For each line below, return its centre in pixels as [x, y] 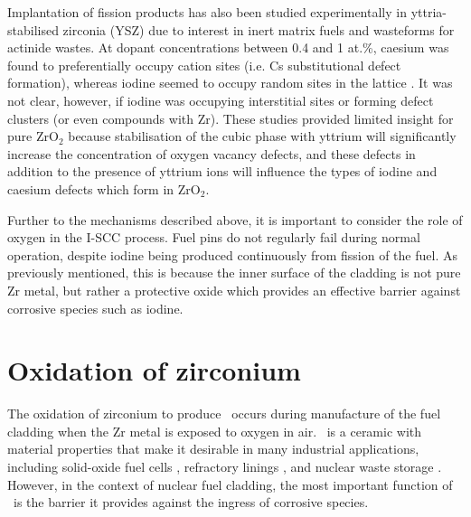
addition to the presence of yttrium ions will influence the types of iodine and [222, 171]
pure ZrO [33, 136]
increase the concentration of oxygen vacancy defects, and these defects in [212, 153]
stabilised [33, 29]
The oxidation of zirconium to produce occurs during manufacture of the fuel [224, 414]
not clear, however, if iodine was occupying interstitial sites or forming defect [221, 100]
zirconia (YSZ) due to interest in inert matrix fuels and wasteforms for [259, 29]
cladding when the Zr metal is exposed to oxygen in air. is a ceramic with [215, 431]
